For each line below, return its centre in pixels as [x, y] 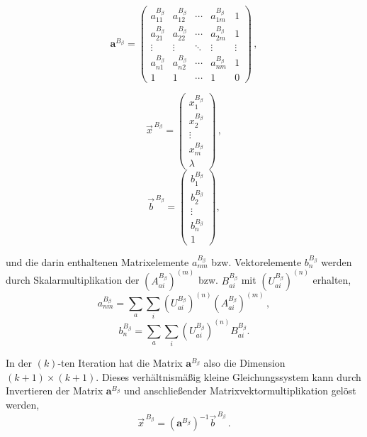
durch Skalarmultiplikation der [73, 280]
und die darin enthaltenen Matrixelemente [97, 261]
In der [19, 363]
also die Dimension [244, 363]
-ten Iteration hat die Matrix [120, 363]
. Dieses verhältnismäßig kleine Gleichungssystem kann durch [228, 376]
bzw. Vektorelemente [256, 261]
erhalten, [332, 280]
